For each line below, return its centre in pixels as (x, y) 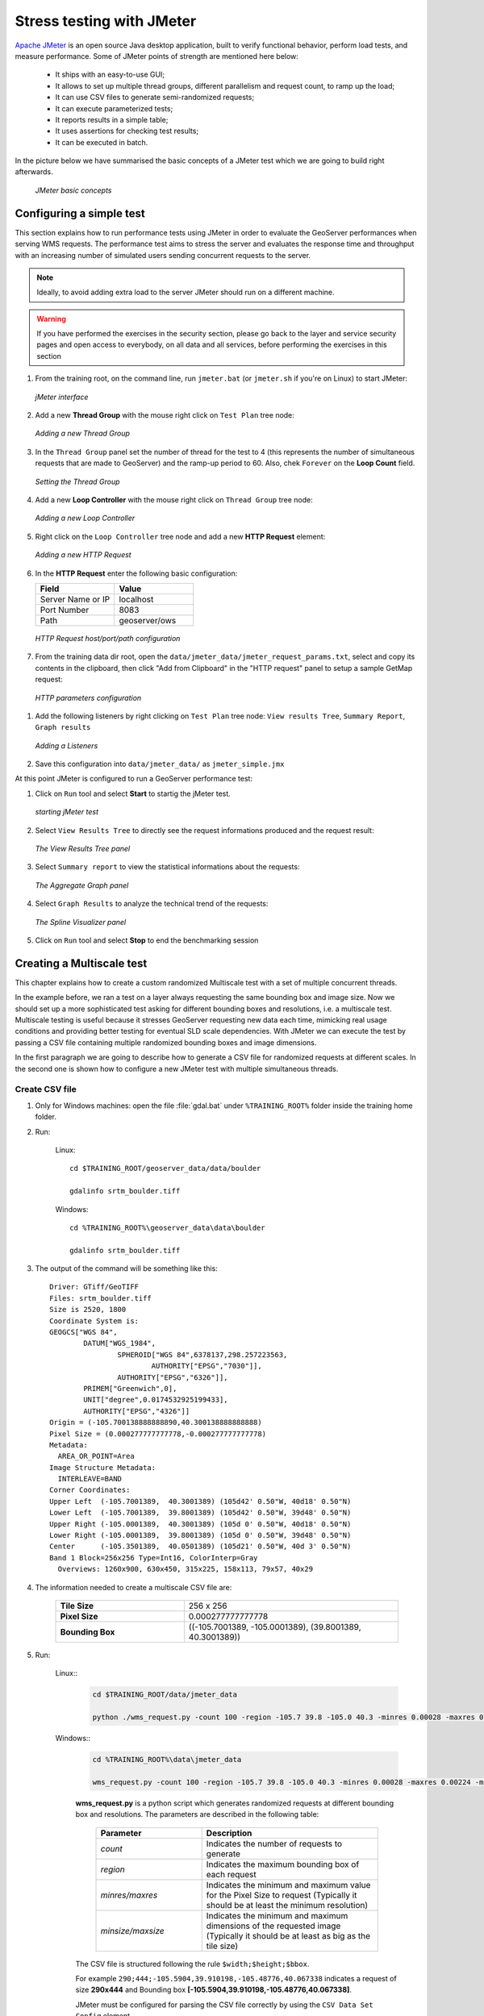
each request (232, 1874)
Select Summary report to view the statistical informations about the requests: (167, 867)
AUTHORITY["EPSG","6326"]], (173, 1377)
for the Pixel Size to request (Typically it (282, 1895)
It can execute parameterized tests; (114, 108)
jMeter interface (62, 397)
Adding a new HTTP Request (83, 555)
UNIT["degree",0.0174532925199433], (156, 1400)
